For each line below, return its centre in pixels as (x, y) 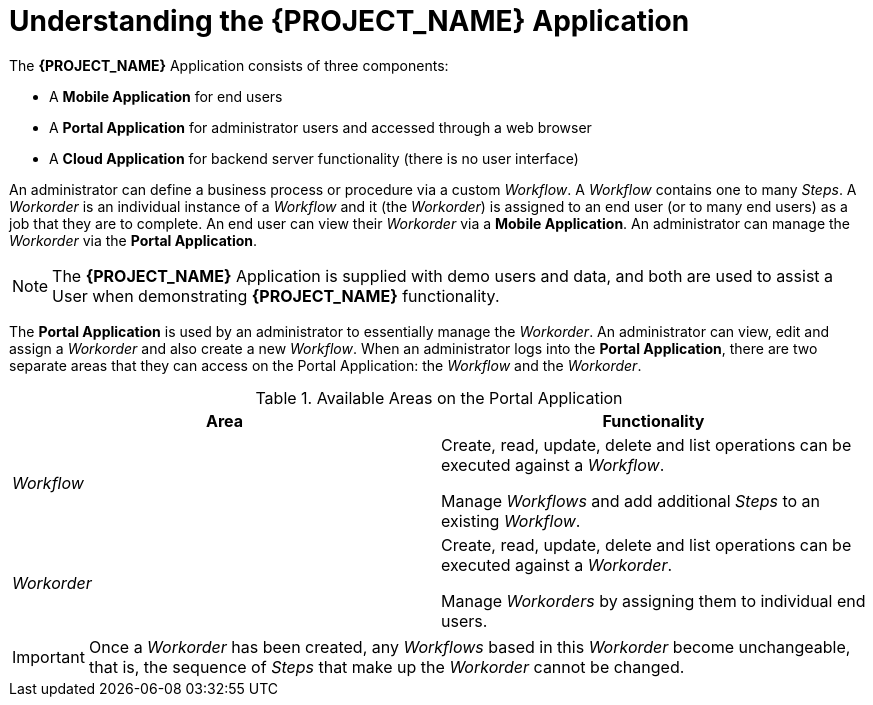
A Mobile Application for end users (166, 96)
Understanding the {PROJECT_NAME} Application (349, 21)
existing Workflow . (511, 520)
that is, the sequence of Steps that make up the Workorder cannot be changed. (386, 666)
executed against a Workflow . (553, 464)
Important (48, 656)
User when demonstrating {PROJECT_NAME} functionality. (276, 295)
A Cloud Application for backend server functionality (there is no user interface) (314, 158)
